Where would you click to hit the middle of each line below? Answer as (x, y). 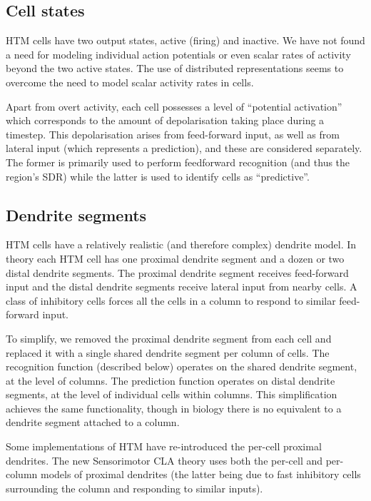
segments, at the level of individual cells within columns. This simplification (172, 394)
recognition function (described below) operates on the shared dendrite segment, (182, 366)
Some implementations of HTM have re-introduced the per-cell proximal (164, 446)
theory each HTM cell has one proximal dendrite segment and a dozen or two (175, 258)
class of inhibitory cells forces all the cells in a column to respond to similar (171, 300)
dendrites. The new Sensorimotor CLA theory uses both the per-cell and (164, 460)
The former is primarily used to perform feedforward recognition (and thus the (178, 162)
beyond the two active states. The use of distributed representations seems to (175, 68)
